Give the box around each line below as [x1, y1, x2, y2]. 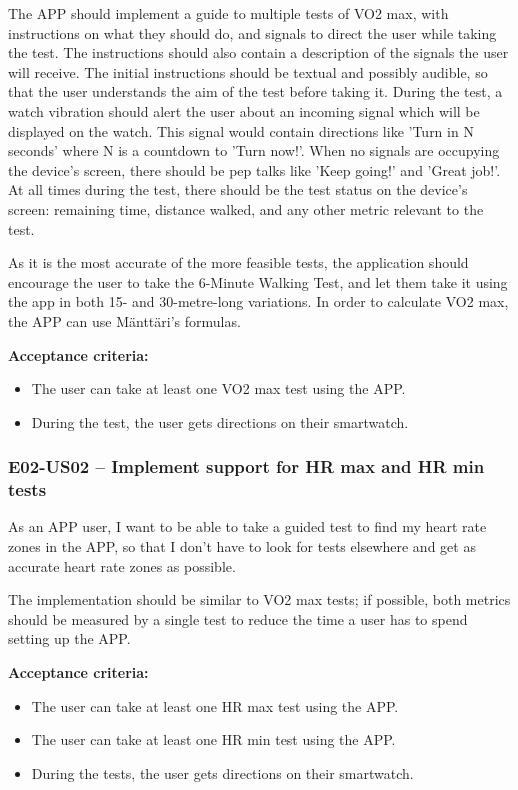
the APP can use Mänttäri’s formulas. [8, 310, 241, 331]
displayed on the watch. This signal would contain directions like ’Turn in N [8, 120, 474, 141]
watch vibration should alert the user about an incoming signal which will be [8, 100, 480, 121]
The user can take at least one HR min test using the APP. [31, 729, 396, 750]
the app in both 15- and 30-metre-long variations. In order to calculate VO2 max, [8, 291, 509, 312]
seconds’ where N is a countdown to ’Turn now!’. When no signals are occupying [8, 140, 500, 161]
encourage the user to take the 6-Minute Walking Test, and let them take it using [8, 271, 508, 292]
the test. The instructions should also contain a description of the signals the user [8, 42, 509, 63]
